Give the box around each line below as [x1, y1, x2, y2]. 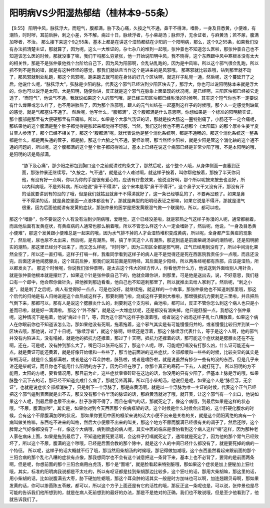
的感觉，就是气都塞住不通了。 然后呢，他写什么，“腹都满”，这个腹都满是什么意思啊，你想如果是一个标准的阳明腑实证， [9, 109, 255, 115]
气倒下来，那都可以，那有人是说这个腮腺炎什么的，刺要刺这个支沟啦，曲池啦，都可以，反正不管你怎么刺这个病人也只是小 [9, 300, 259, 306]
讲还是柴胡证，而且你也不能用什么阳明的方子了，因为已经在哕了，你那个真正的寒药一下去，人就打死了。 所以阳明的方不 [9, 363, 256, 369]
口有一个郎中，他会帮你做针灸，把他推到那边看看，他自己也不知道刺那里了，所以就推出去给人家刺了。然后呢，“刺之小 [9, 279, 252, 285]
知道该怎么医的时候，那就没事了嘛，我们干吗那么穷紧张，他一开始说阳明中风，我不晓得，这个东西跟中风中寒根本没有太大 [9, 53, 259, 59]
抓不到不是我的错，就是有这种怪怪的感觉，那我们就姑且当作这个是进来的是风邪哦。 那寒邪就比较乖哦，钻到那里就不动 [9, 67, 251, 73]
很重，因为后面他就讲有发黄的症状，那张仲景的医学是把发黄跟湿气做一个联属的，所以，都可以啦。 [21, 204, 223, 210]
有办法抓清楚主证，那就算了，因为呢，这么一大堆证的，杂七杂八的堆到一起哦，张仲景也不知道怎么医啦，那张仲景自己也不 [9, 46, 259, 52]
